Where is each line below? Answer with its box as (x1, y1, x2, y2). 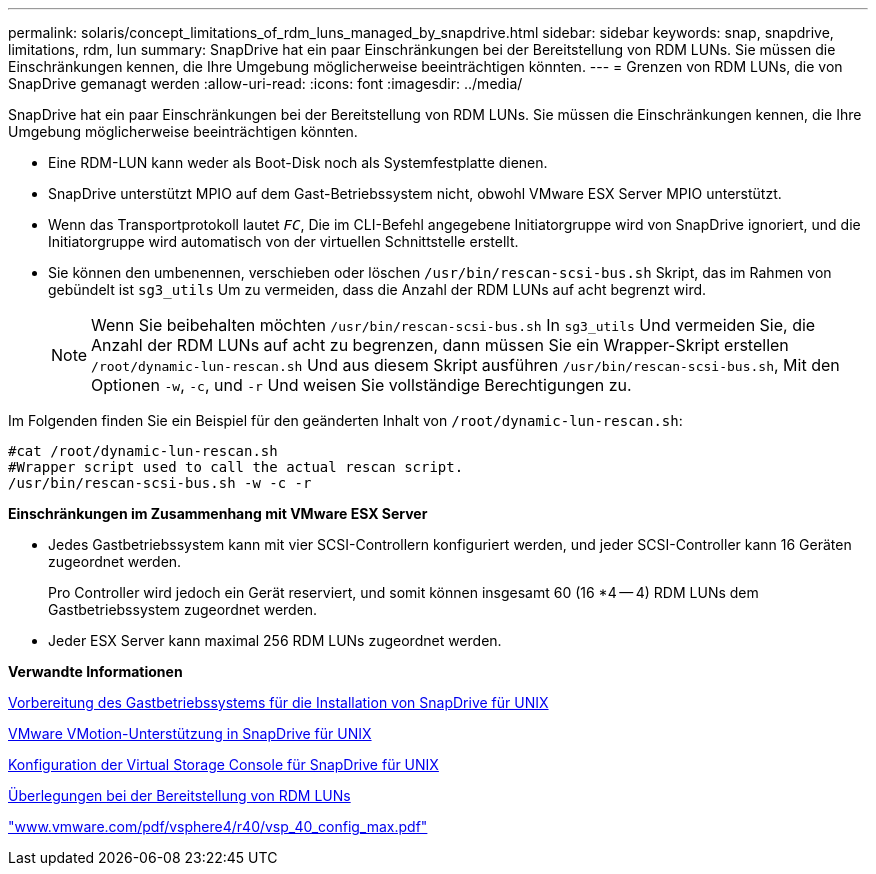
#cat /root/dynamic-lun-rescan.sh (8, 443, 278, 459)
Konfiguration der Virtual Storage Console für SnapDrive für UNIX (8, 756, 439, 773)
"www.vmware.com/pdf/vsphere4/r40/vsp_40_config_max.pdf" (8, 818, 428, 835)
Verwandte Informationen (8, 663, 183, 680)
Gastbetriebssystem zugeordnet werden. (48, 601, 318, 618)
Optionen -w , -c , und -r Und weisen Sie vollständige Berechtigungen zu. (91, 375, 632, 395)
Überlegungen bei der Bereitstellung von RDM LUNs (8, 787, 351, 804)
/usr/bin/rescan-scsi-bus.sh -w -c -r (8, 475, 312, 491)
